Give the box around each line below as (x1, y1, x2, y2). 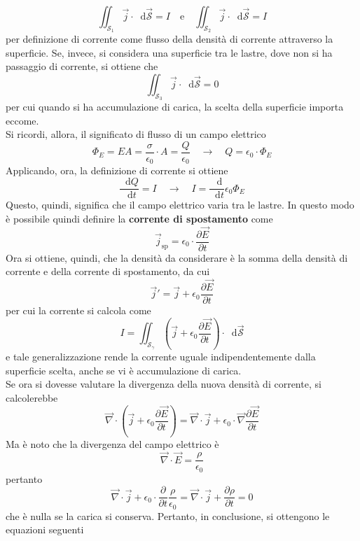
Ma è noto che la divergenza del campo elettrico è (6, 436, 219, 451)
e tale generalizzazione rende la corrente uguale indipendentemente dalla (6, 349, 316, 364)
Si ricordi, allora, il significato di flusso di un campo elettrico (6, 127, 266, 141)
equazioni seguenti (6, 522, 84, 537)
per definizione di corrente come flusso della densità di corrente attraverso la (6, 31, 333, 46)
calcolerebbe (6, 390, 58, 405)
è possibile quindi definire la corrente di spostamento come (6, 211, 273, 225)
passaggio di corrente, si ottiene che (6, 59, 158, 73)
